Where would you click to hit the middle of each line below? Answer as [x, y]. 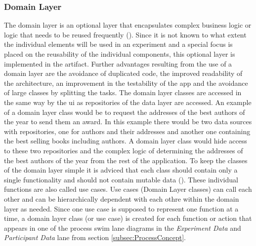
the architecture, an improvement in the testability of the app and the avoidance [126, 83]
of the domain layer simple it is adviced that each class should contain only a [121, 170]
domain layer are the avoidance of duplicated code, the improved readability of [123, 73]
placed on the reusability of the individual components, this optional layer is [120, 54]
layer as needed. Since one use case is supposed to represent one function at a [121, 208]
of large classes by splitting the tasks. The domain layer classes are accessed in [123, 92]
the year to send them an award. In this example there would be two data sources [128, 122]
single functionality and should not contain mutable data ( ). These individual [121, 179]
